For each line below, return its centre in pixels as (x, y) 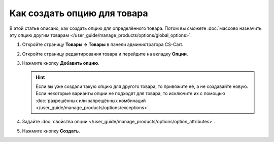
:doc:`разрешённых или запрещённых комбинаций (91, 101)
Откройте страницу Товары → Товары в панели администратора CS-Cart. (103, 44)
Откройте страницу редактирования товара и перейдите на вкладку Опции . (105, 54)
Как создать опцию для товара (79, 13)
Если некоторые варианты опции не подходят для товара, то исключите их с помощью (130, 93)
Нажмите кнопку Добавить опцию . (61, 63)
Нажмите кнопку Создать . (51, 131)
